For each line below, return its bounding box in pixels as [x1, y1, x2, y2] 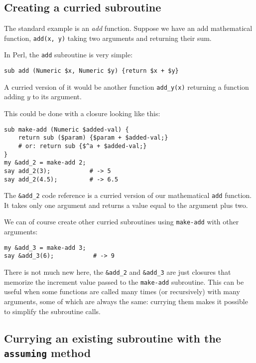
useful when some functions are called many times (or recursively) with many [4, 286, 240, 297]
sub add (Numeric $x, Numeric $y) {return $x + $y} [4, 67, 179, 75]
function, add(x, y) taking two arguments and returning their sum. [4, 32, 212, 43]
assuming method [4, 345, 91, 360]
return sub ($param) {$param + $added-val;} [18, 134, 168, 142]
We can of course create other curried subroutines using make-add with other [4, 216, 239, 227]
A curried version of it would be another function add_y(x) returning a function [4, 81, 249, 92]
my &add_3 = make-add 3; [4, 244, 86, 251]
